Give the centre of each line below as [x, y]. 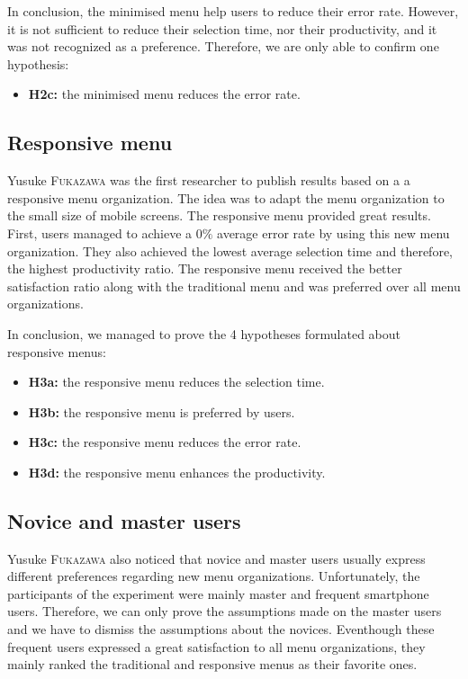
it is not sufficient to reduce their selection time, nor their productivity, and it [222, 28]
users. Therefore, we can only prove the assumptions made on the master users [225, 611]
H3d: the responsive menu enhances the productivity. [177, 472]
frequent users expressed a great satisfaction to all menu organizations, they [216, 646]
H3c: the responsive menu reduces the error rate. [165, 442]
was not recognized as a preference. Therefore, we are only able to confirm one [223, 46]
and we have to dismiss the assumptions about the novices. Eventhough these [221, 629]
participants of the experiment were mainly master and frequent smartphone [218, 593]
